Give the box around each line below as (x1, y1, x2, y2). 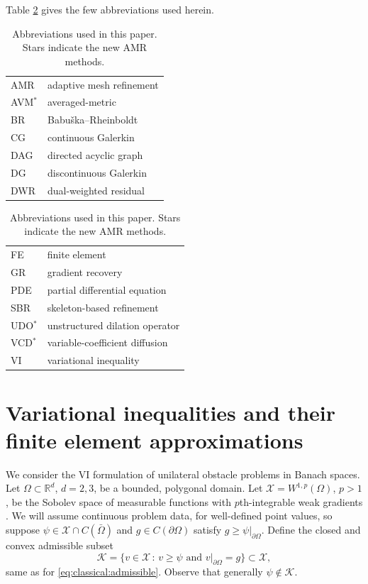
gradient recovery (47, 265, 123, 280)
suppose (6, 522, 40, 537)
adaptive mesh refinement (47, 77, 159, 92)
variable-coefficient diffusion (47, 335, 168, 350)
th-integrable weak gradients (239, 494, 363, 509)
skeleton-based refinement (47, 299, 159, 314)
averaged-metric (47, 94, 116, 109)
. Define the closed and (261, 522, 361, 537)
